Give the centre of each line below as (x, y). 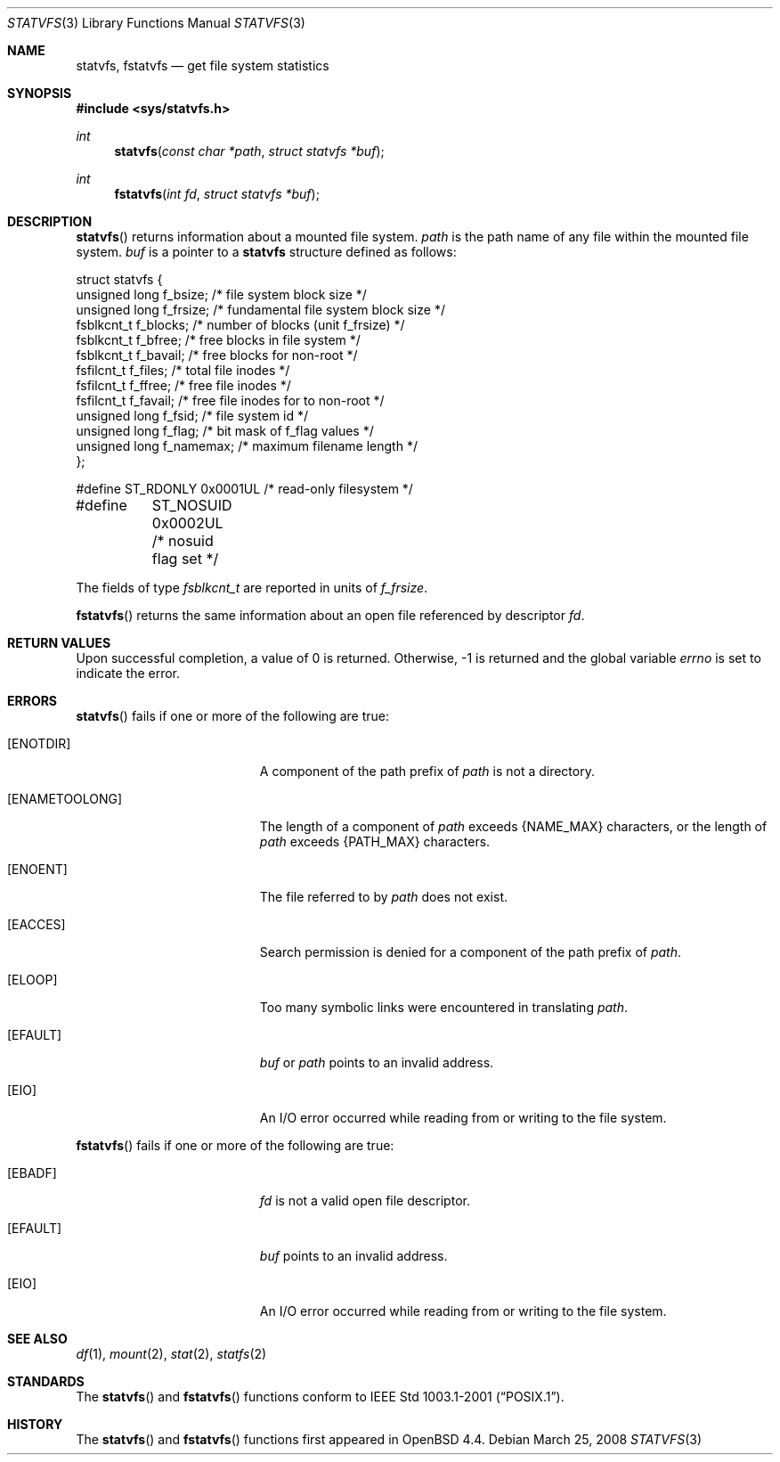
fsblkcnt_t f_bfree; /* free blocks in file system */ (218, 340)
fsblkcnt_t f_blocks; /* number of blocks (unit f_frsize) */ (240, 325)
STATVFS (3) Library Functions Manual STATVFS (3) (156, 23)
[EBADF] (32, 1173)
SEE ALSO (37, 1339)
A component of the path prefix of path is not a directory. (427, 771)
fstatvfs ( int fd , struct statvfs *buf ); (217, 194)
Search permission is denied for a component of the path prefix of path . (471, 952)
